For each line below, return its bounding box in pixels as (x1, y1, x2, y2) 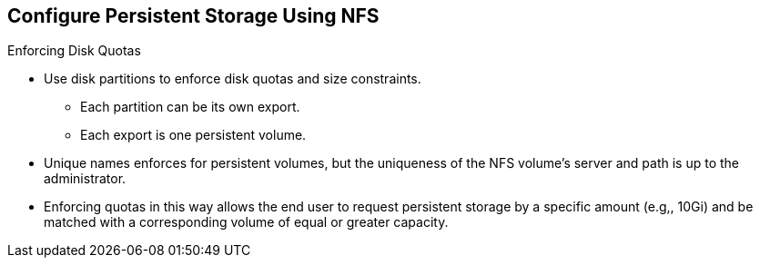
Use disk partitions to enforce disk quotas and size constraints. (44, 71, 421, 87)
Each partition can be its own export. (80, 99, 300, 115)
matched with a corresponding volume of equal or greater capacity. (44, 214, 449, 231)
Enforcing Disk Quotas (7, 43, 141, 59)
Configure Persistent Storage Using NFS (7, 5, 380, 27)
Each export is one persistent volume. (80, 127, 307, 143)
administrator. (44, 171, 127, 187)
